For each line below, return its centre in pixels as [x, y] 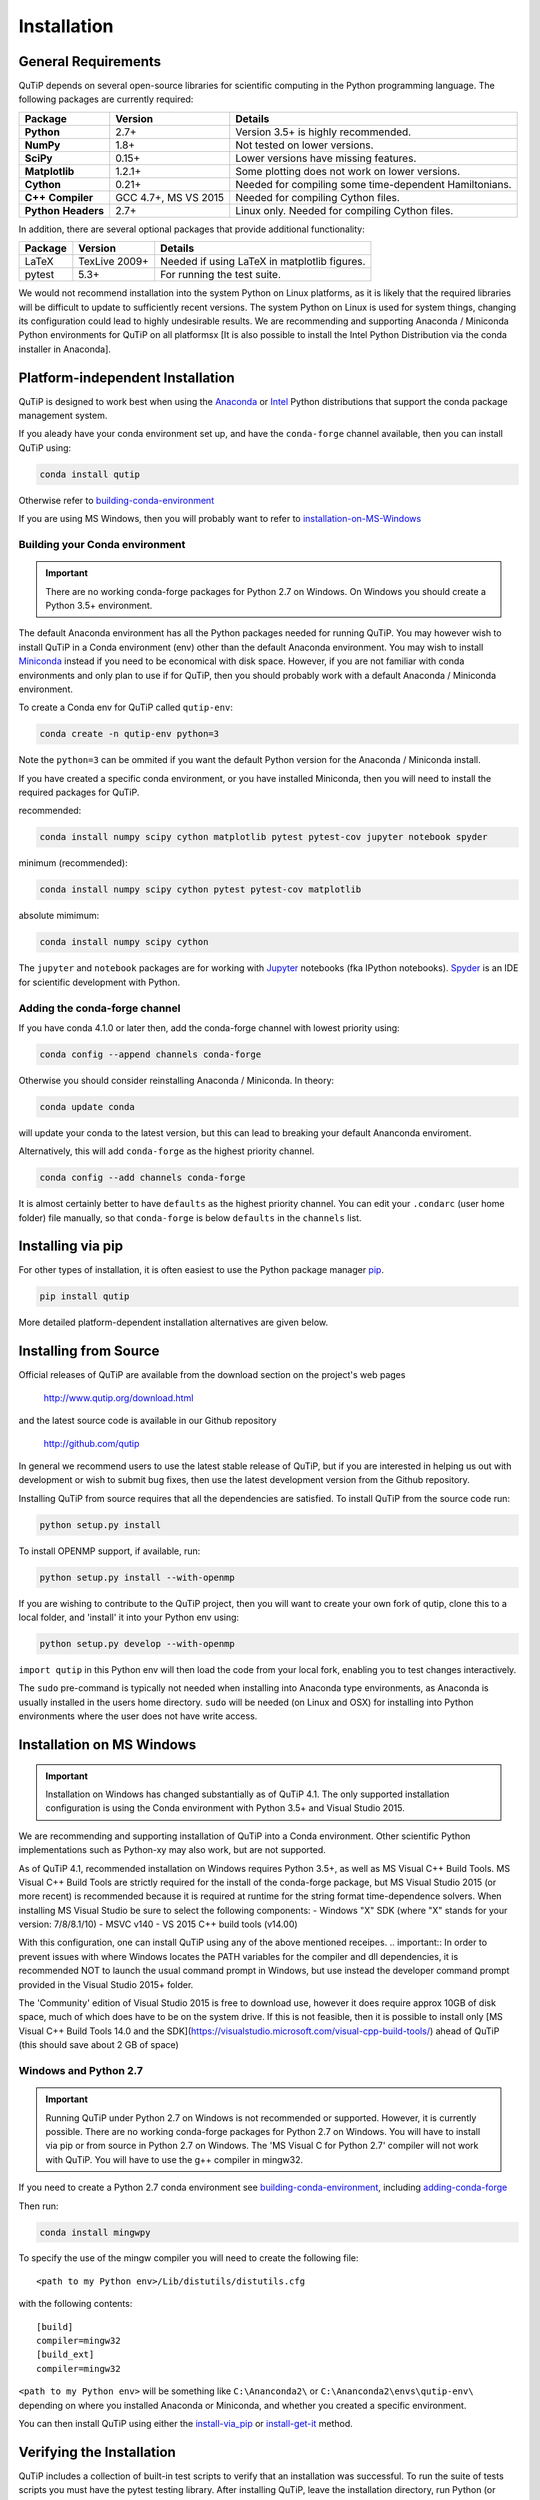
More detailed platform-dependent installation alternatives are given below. [173, 1322]
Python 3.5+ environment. [99, 605]
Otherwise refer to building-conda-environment [116, 500]
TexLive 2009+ [113, 262]
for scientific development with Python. [99, 982]
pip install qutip [84, 1296]
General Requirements [90, 61]
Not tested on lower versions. [304, 145]
